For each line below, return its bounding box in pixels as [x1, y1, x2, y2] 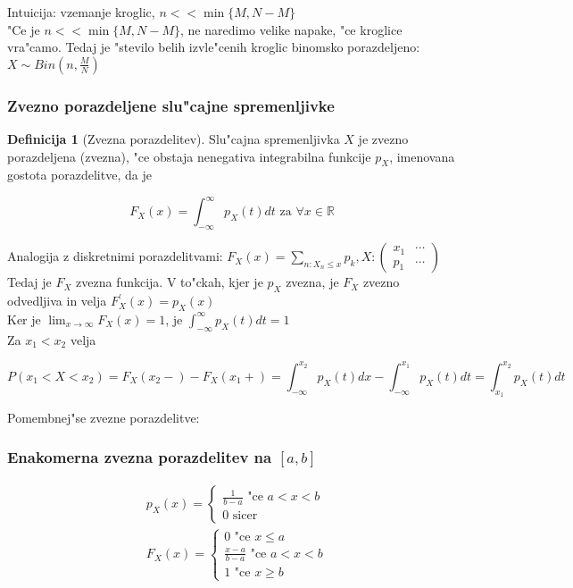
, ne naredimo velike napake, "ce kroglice [180, 20, 403, 38]
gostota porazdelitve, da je [7, 165, 152, 184]
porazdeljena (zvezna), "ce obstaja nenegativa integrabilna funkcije [7, 147, 371, 165]
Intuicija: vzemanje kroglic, [7, 3, 155, 21]
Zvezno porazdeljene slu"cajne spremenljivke [7, 94, 335, 116]
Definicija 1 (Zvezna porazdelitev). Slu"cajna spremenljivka [7, 130, 340, 147]
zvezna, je [286, 273, 339, 291]
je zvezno [358, 130, 409, 147]
